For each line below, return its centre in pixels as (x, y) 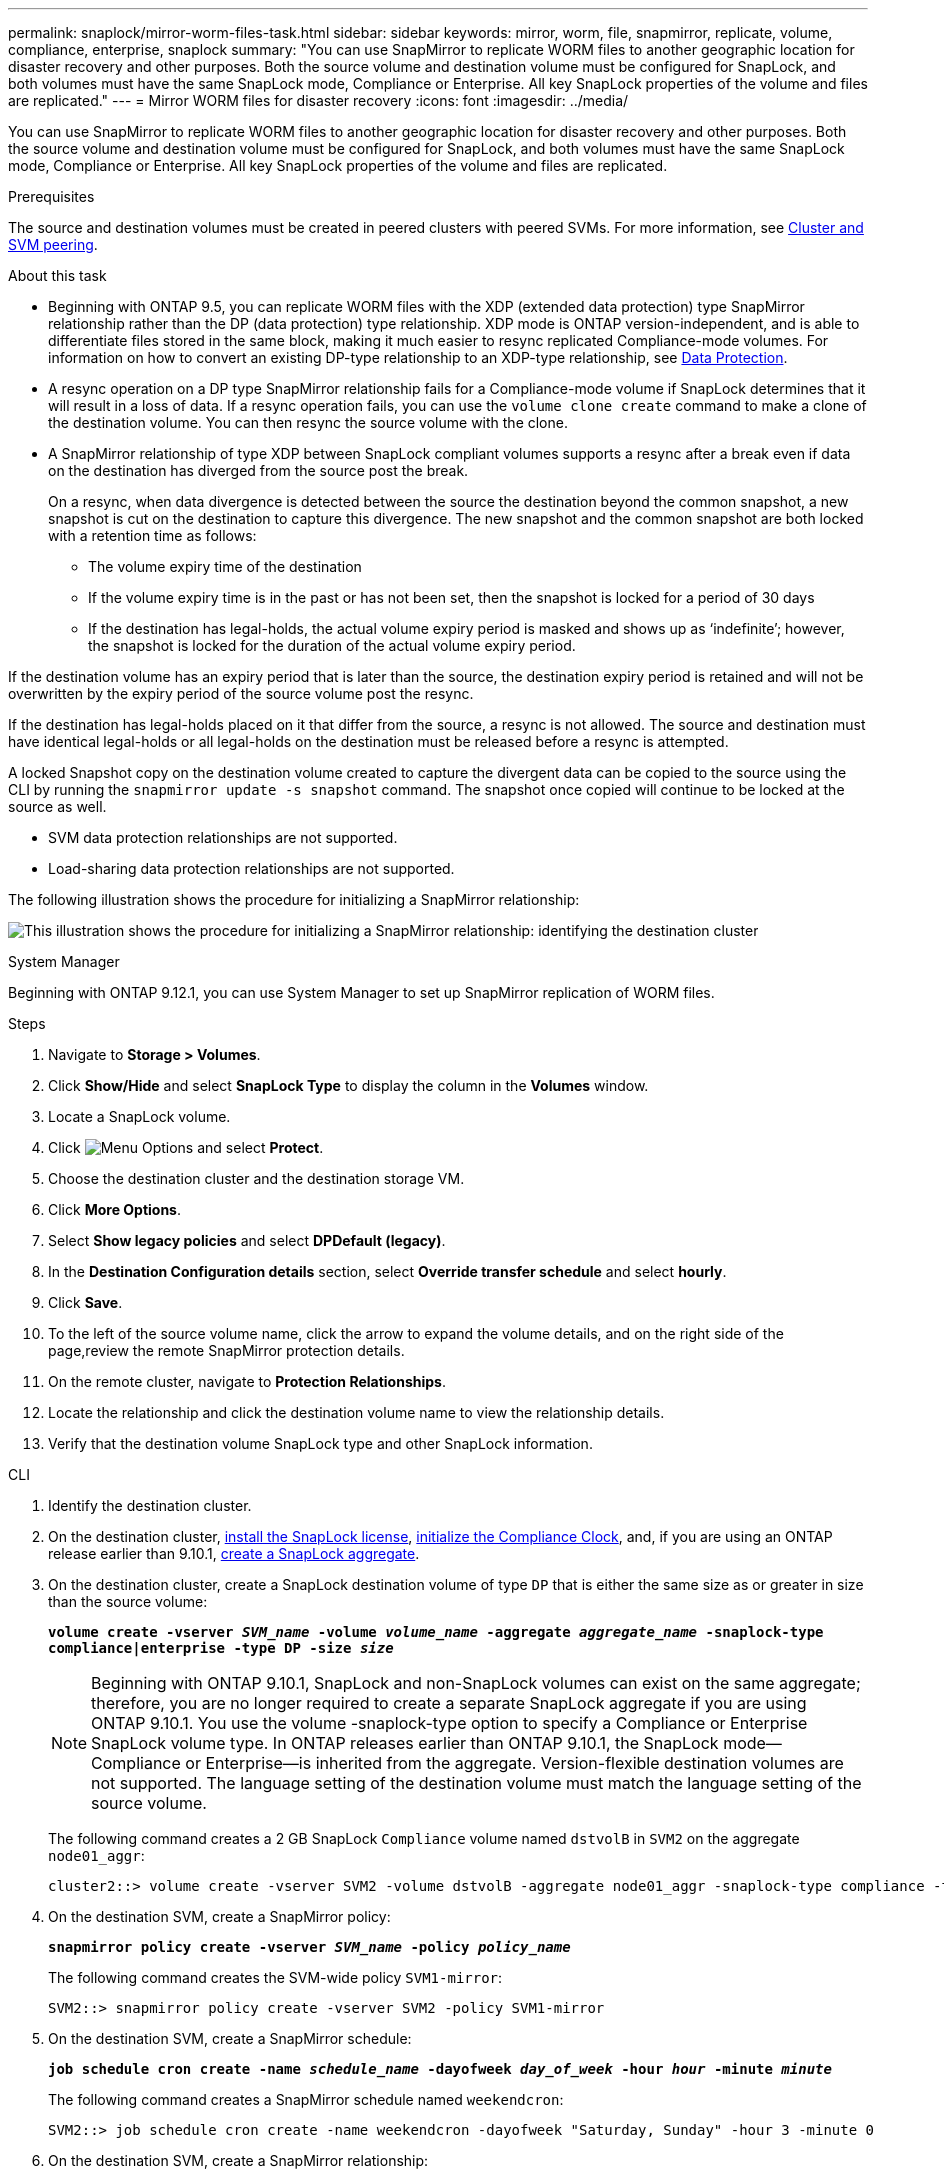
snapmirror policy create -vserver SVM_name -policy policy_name (309, 1947)
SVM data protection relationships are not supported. (223, 837)
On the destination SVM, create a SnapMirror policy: (219, 1916)
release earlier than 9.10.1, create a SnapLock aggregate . (234, 1553)
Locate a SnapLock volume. (139, 1116)
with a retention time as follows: (152, 535)
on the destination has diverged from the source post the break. (258, 470)
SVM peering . (53, 244)
